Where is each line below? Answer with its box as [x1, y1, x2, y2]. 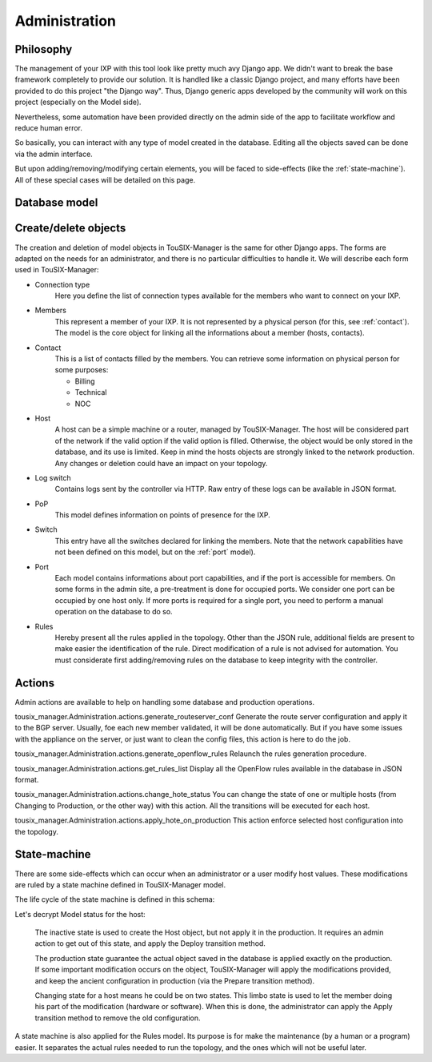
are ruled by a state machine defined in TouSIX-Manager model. [14, 879, 226, 889]
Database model [14, 196, 98, 210]
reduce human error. [14, 123, 83, 133]
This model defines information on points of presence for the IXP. [54, 510, 271, 520]
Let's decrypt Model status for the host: [14, 909, 146, 919]
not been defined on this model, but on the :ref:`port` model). [54, 547, 256, 557]
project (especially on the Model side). [14, 97, 142, 107]
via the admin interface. [14, 149, 94, 159]
